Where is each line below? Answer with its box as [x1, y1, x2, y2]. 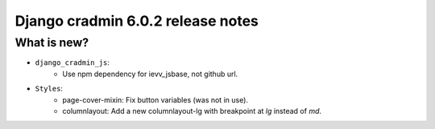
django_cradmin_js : [35, 58, 110, 67]
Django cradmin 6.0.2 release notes [14, 12, 259, 30]
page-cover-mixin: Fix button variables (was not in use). [62, 95, 249, 104]
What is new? [14, 35, 89, 50]
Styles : [35, 84, 64, 94]
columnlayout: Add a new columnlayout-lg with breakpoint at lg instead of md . [62, 106, 322, 115]
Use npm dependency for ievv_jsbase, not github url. [62, 69, 238, 79]
